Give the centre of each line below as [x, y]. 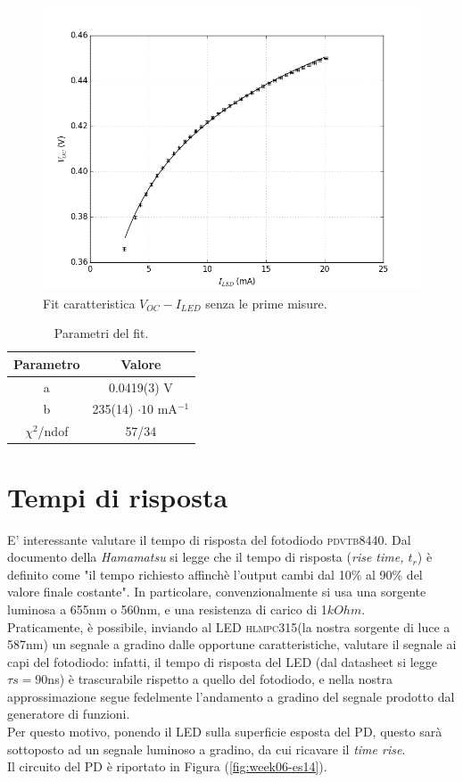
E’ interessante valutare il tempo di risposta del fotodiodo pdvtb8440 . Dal [209, 539]
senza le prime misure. [266, 303]
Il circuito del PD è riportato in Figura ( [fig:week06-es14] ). [167, 766]
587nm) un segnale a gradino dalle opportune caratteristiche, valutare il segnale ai [232, 644]
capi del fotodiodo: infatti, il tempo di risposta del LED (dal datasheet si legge [223, 661]
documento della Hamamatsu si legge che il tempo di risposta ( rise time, [206, 557]
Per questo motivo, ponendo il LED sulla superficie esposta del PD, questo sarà [225, 732]
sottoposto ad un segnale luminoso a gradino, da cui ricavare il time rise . [207, 749]
